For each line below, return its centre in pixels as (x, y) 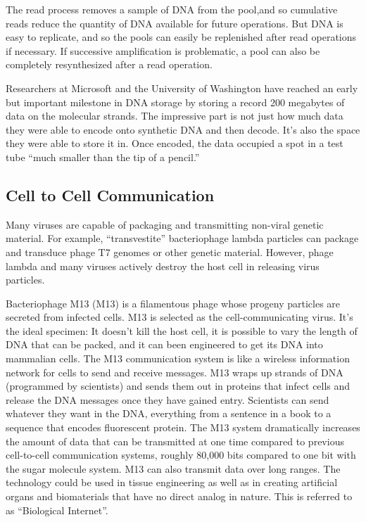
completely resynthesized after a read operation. (109, 64)
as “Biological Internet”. (57, 510)
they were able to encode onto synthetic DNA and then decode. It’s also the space (183, 129)
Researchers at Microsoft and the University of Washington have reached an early (182, 88)
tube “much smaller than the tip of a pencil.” (103, 157)
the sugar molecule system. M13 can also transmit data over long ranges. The (173, 468)
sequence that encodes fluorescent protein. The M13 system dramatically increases (183, 427)
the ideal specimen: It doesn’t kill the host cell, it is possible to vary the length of (182, 330)
